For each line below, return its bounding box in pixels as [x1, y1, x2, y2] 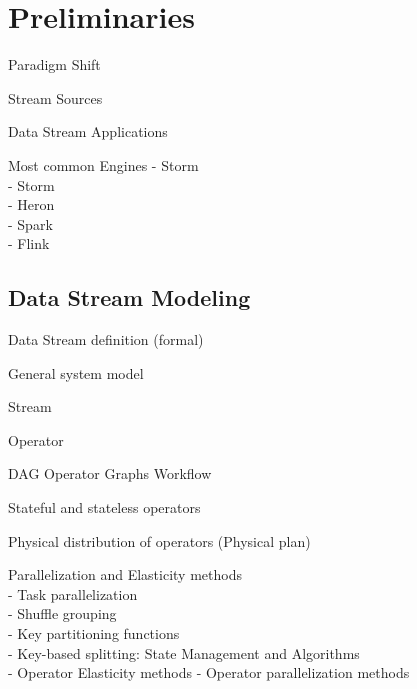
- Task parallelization [8, 583, 138, 604]
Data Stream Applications [8, 121, 168, 142]
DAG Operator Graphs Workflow [8, 463, 212, 484]
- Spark [8, 213, 53, 234]
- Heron [8, 194, 55, 215]
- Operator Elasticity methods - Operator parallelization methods [8, 662, 410, 683]
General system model [8, 362, 144, 383]
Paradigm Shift [8, 54, 101, 75]
